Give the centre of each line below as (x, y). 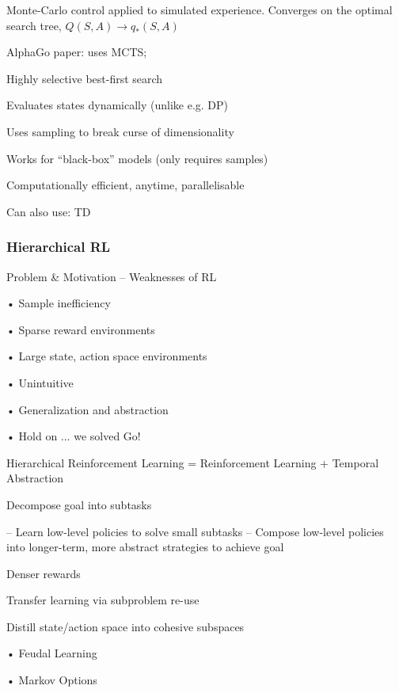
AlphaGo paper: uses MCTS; (77, 52)
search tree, (34, 25)
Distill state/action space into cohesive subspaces (125, 626)
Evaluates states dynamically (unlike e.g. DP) (118, 105)
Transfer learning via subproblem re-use (103, 600)
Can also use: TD (49, 211)
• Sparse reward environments (81, 329)
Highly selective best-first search (85, 78)
